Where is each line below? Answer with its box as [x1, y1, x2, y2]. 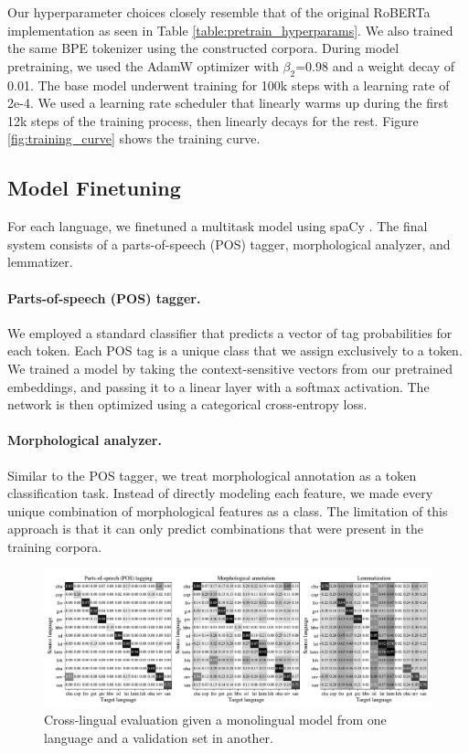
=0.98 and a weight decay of [295, 56, 455, 75]
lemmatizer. [7, 252, 73, 271]
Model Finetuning [7, 174, 181, 202]
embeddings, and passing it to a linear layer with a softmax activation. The [7, 376, 430, 396]
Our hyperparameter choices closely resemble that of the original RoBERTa [7, 3, 431, 21]
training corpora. [7, 536, 102, 556]
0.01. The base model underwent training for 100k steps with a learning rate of [7, 75, 450, 94]
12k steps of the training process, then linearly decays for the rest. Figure [7, 111, 419, 130]
